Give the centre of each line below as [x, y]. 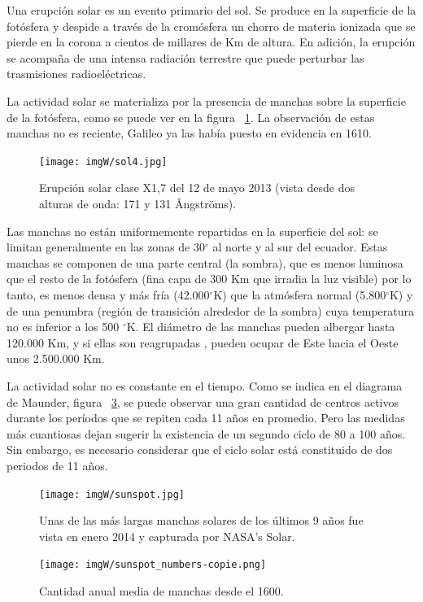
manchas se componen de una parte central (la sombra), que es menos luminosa [205, 262]
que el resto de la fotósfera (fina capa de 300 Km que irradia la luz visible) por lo [209, 279]
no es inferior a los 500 [63, 327]
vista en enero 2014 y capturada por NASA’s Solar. [167, 536]
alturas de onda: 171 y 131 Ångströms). [138, 203]
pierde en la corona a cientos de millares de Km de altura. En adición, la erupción [211, 42]
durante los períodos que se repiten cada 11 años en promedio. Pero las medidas [206, 418]
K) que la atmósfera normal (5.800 [300, 294]
